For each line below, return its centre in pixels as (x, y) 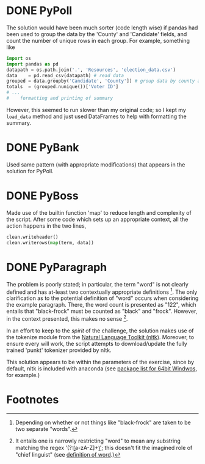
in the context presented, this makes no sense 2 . (67, 318)
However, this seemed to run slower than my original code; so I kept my (96, 110)
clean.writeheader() (33, 237)
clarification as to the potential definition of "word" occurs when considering (103, 298)
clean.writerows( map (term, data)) (50, 242)
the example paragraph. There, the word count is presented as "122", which (101, 305)
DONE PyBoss (42, 196)
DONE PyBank (43, 148)
